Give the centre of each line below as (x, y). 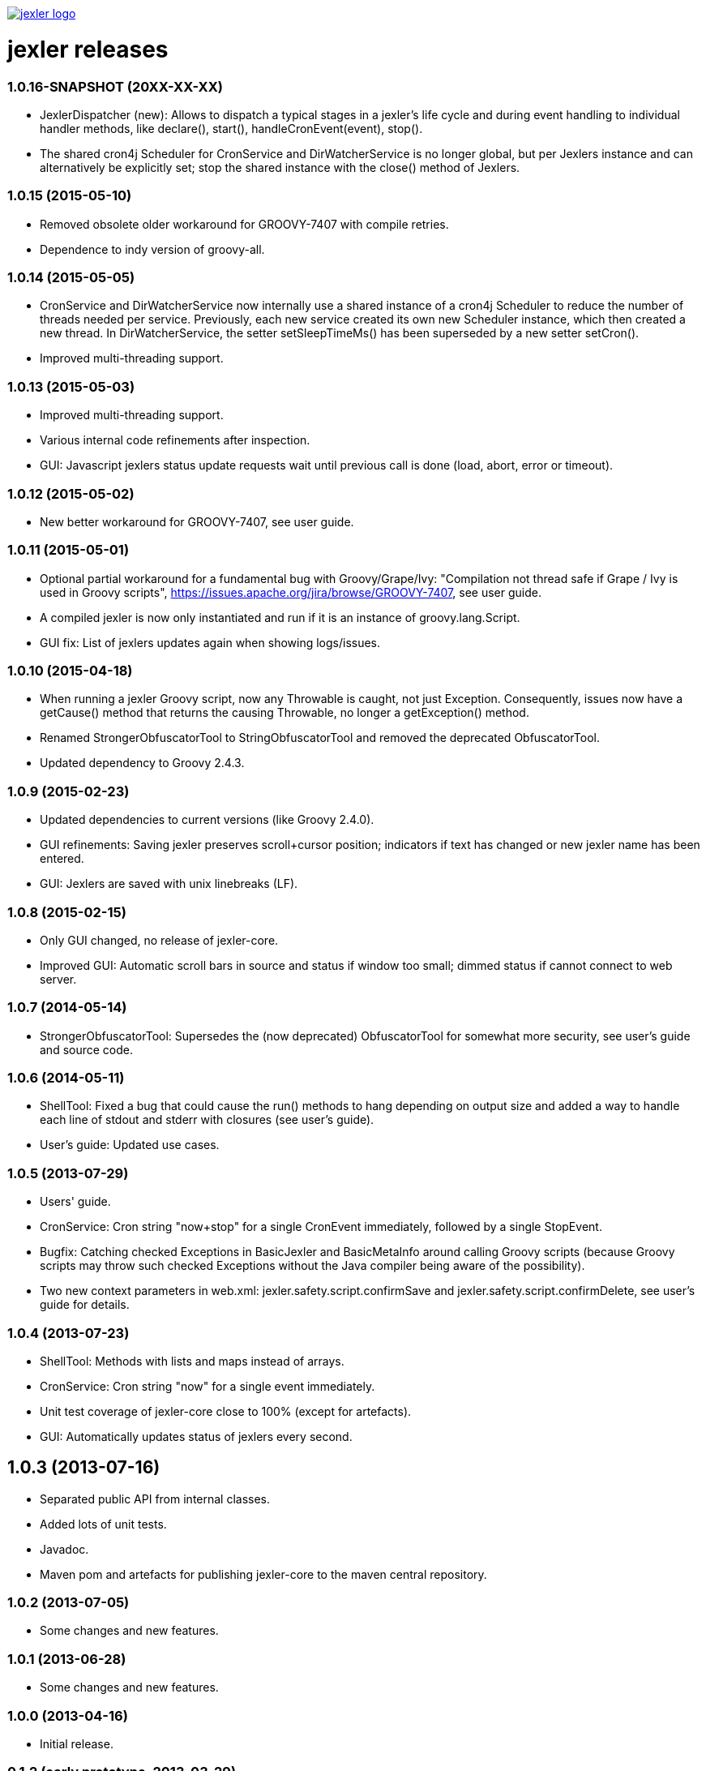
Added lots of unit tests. (103, 1524)
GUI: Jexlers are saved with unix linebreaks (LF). (169, 884)
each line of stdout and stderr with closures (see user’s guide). (207, 1120)
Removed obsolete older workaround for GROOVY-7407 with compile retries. (244, 224)
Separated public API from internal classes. (155, 1499)
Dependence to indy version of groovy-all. (152, 249)
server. (58, 979)
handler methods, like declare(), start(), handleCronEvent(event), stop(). (231, 128)
